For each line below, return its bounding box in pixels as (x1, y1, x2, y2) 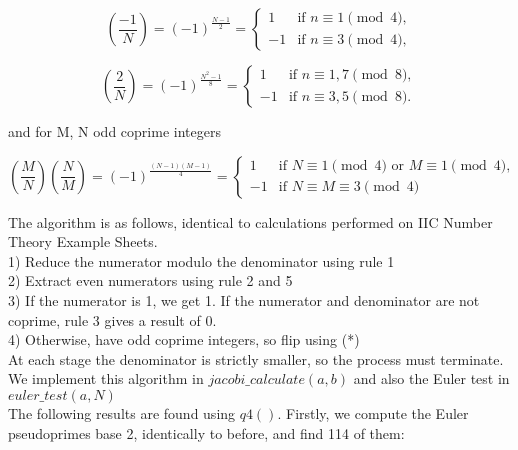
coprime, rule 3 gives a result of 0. (8, 309, 217, 330)
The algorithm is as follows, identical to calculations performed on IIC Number (8, 211, 493, 232)
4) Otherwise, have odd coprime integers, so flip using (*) (8, 329, 360, 350)
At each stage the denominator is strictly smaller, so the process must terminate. (8, 348, 504, 369)
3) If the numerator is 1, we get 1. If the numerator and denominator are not (8, 289, 480, 310)
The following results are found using (8, 402, 236, 423)
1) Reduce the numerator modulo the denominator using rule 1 (8, 250, 395, 271)
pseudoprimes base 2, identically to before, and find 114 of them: (8, 422, 405, 443)
